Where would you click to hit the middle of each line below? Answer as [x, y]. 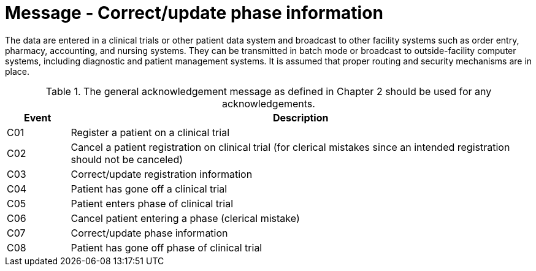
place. [17, 71]
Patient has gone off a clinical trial [149, 189]
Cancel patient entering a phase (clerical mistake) [185, 218]
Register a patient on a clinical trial [150, 132]
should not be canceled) [127, 159]
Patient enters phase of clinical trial [152, 203]
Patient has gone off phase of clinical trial [167, 247]
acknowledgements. [269, 103]
